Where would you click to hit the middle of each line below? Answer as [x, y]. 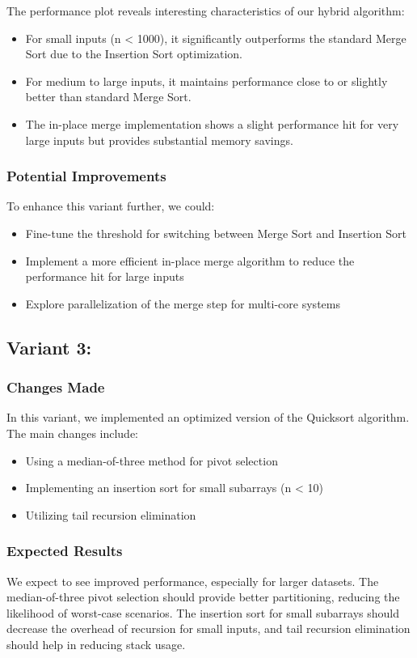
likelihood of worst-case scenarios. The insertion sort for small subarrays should [203, 612]
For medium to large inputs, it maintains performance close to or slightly [206, 81]
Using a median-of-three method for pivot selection [152, 460]
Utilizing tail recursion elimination [111, 514]
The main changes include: [73, 433]
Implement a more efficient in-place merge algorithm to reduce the [190, 260]
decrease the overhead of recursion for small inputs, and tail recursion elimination [208, 628]
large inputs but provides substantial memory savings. [159, 140]
